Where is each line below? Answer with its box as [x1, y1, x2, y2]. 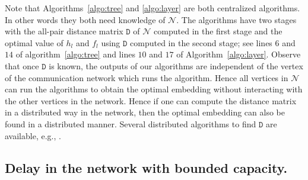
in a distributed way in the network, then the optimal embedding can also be [5, 106, 285, 118]
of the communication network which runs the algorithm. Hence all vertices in [5, 71, 288, 83]
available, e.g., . [5, 129, 61, 142]
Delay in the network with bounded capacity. [5, 158, 288, 176]
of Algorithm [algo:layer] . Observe [176, 48, 301, 60]
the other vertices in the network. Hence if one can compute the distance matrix [5, 94, 297, 107]
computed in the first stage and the [154, 25, 282, 37]
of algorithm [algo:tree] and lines [15, 48, 135, 60]
